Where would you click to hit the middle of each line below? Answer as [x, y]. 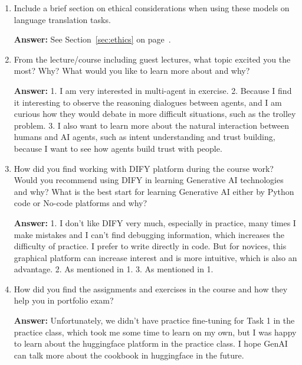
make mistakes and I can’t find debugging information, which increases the [149, 234]
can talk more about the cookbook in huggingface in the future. [129, 355]
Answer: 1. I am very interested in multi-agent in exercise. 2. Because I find [153, 90]
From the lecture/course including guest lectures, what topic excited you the [152, 59]
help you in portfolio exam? [64, 300]
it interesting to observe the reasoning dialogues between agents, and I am [148, 102]
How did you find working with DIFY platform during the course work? [144, 168]
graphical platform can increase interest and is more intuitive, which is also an [155, 257]
